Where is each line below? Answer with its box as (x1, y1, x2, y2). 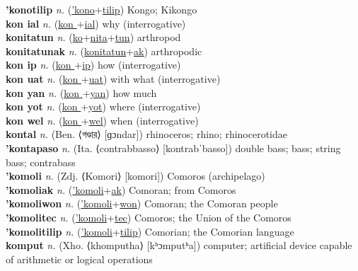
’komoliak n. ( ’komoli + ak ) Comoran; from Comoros (6, 182, 236, 197)
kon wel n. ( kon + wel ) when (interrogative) (6, 113, 199, 127)
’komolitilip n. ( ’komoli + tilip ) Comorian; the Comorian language (6, 224, 294, 238)
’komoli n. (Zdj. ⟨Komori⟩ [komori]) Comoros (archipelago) (6, 168, 265, 183)
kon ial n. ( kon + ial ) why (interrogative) (6, 16, 186, 30)
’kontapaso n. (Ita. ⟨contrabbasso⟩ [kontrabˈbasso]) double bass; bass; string (6, 140, 341, 155)
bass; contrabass (6, 154, 76, 169)
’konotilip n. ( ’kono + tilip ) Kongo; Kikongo (6, 2, 197, 16)
